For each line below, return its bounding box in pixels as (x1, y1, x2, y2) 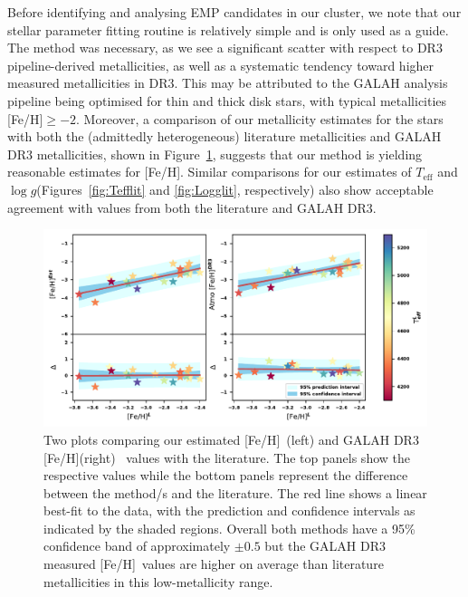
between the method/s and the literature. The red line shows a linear (43, 483, 427, 502)
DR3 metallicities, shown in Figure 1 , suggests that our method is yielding (7, 144, 423, 163)
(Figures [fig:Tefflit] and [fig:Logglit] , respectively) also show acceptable (36, 179, 434, 198)
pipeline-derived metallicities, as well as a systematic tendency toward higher (7, 55, 435, 74)
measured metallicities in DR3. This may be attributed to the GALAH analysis (7, 73, 448, 92)
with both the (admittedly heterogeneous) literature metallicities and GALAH (7, 127, 442, 146)
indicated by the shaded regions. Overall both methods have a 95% (43, 518, 415, 537)
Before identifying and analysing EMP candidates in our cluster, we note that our (7, 3, 462, 21)
